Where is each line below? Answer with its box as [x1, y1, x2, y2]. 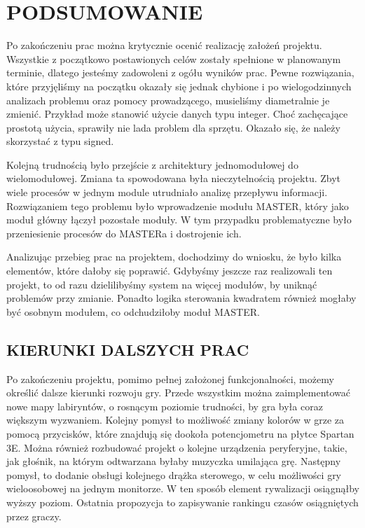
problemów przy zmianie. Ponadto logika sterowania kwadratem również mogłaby [6, 291, 357, 305]
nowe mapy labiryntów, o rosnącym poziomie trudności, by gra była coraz [6, 398, 323, 413]
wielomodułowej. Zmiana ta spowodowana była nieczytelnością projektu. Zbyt [6, 171, 341, 186]
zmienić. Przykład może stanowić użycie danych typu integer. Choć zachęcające [6, 106, 348, 121]
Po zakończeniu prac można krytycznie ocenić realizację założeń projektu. [6, 38, 322, 53]
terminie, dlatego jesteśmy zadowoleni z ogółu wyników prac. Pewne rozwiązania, [6, 65, 354, 80]
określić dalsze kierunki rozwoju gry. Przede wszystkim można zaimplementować [6, 385, 351, 400]
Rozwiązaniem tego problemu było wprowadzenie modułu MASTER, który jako [6, 198, 349, 213]
